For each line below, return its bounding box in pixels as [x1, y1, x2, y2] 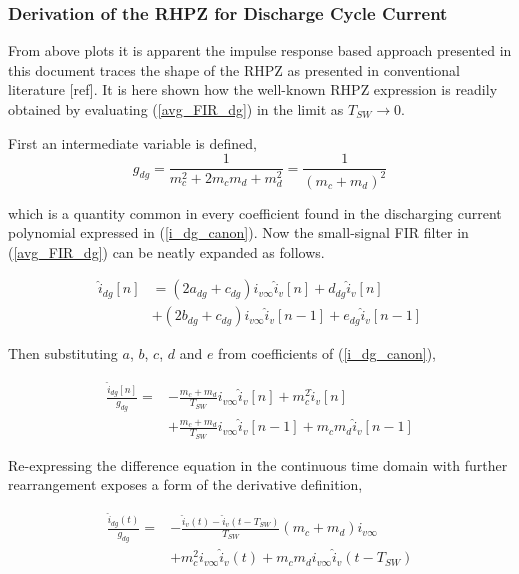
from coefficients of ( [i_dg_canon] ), [218, 343, 436, 364]
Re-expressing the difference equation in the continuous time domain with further [8, 454, 508, 475]
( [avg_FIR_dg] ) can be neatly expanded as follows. [8, 241, 325, 262]
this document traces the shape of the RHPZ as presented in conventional [8, 59, 460, 80]
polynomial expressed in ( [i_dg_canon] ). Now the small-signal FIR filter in [8, 222, 469, 243]
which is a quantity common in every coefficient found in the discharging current [8, 202, 502, 223]
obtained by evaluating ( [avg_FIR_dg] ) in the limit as [8, 99, 344, 119]
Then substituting [8, 343, 118, 364]
